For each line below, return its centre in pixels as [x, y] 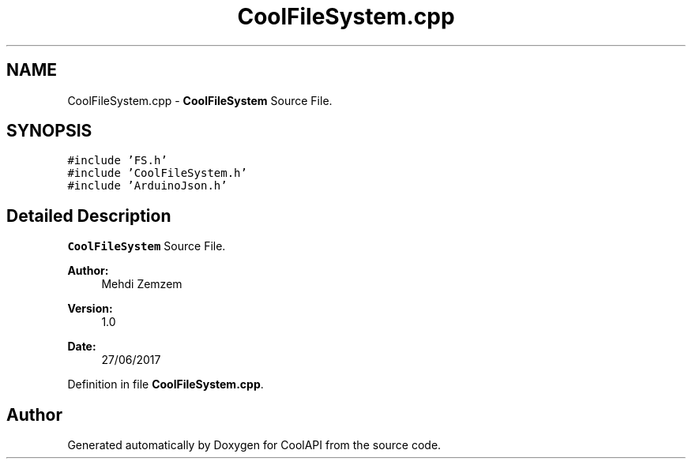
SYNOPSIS [49, 131]
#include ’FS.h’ [117, 161]
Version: [90, 309]
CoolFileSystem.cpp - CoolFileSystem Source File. [200, 100]
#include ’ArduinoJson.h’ [147, 186]
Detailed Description [89, 216]
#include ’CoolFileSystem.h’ [157, 173]
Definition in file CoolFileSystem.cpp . [165, 384]
